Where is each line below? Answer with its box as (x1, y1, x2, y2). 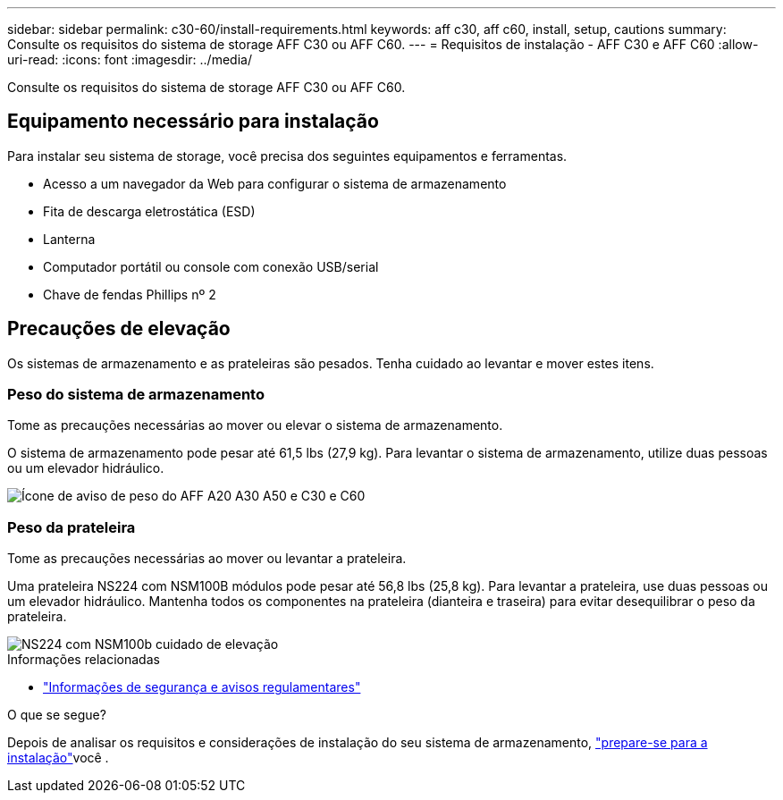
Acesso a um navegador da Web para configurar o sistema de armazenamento (43, 175, 507, 191)
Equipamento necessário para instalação (7, 110, 379, 133)
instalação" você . (7, 750, 109, 766)
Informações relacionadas (7, 652, 160, 668)
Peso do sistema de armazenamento (7, 385, 265, 404)
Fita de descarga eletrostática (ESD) (43, 203, 256, 219)
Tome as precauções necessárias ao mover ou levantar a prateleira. (7, 551, 407, 567)
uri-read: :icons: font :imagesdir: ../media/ (7, 52, 252, 67)
